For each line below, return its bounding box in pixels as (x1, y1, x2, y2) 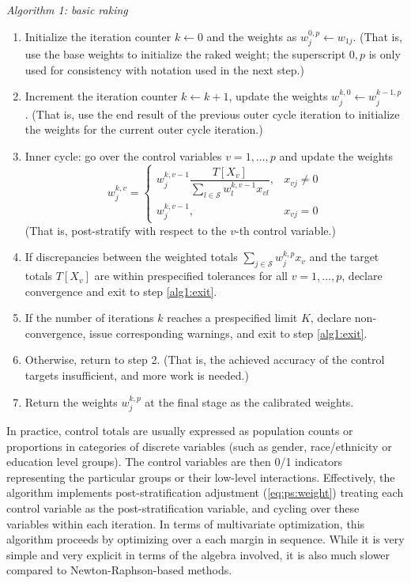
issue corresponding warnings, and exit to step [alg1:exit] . (89, 324, 368, 341)
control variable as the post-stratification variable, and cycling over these (6, 500, 360, 517)
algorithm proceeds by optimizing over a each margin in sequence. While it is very (6, 531, 405, 547)
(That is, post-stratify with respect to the (25, 221, 227, 238)
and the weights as (206, 28, 297, 44)
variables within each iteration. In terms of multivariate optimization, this (6, 515, 365, 532)
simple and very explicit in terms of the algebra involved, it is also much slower (6, 546, 390, 562)
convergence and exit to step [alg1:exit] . (25, 282, 217, 299)
